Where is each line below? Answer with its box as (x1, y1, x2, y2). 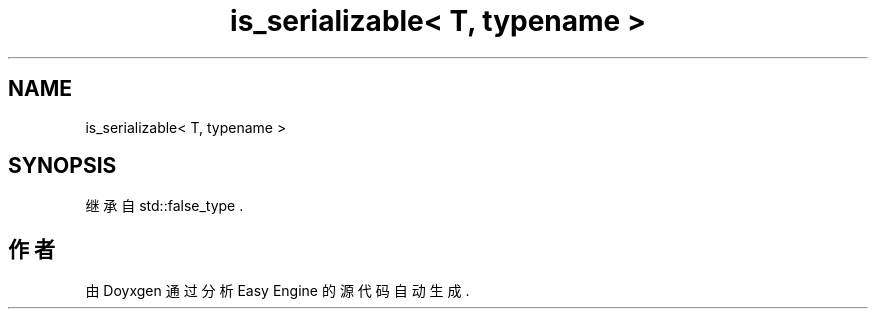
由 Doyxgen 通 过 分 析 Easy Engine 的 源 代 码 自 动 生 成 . (85, 282, 470, 300)
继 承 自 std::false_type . (85, 197, 244, 215)
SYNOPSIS (8, 153, 117, 179)
